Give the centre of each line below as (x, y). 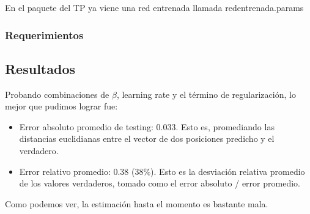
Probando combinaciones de (57, 94)
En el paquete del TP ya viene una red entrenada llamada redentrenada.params (154, 7)
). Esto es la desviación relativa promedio (228, 171)
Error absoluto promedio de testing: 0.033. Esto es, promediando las (147, 126)
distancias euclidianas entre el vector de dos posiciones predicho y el (147, 138)
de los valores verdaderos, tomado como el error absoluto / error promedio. (160, 183)
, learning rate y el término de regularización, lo (206, 94)
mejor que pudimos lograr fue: (61, 106)
